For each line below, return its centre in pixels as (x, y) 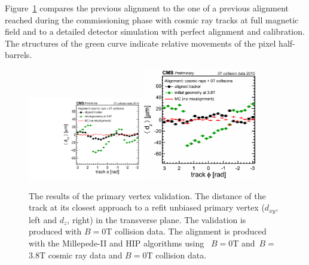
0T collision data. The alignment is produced (184, 231)
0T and (242, 243)
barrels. (19, 55)
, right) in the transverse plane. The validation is (157, 219)
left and (43, 219)
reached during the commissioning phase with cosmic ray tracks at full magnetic (152, 19)
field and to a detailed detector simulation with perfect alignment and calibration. (155, 31)
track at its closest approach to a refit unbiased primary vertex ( (147, 207)
